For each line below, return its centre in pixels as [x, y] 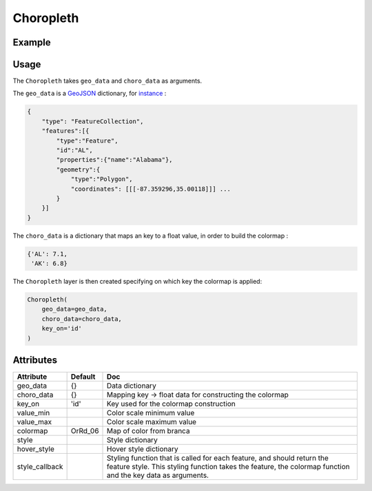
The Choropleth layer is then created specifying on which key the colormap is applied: [137, 282]
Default [83, 377]
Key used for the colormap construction [171, 404]
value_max [34, 422]
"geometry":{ [78, 169]
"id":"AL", [74, 150]
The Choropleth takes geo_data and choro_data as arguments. [107, 81]
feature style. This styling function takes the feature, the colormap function [229, 467]
